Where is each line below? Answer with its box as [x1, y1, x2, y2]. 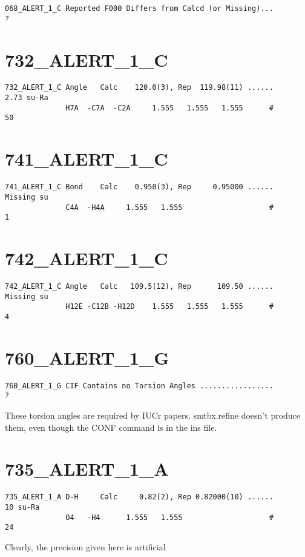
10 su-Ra [5, 502, 40, 511]
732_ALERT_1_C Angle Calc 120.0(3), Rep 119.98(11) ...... [5, 83, 274, 92]
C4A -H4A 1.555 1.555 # [65, 203, 274, 212]
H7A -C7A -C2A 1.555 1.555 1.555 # [65, 103, 274, 112]
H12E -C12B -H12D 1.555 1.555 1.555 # [65, 302, 274, 311]
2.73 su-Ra [5, 93, 48, 103]
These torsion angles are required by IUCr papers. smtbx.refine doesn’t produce [5, 409, 301, 421]
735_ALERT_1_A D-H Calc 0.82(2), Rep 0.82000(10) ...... [5, 493, 274, 502]
